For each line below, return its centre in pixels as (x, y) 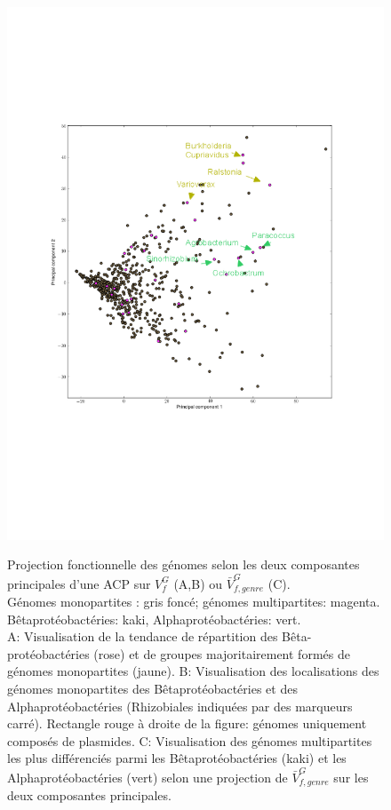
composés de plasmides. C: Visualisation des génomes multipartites (190, 740)
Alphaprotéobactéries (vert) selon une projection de (148, 777)
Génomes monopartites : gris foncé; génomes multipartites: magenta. (194, 602)
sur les (351, 777)
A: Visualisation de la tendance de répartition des (143, 636)
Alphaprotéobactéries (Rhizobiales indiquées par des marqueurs (180, 706)
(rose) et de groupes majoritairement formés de (222, 653)
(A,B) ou (198, 583)
